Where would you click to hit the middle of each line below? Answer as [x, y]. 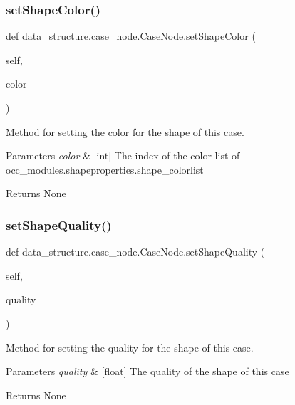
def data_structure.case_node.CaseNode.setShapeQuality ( [135, 252]
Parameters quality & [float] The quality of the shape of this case [147, 371]
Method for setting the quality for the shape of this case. [130, 347]
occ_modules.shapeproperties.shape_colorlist [105, 169]
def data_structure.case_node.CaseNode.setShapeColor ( [131, 36]
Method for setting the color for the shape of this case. [125, 131]
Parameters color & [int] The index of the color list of [123, 156]
